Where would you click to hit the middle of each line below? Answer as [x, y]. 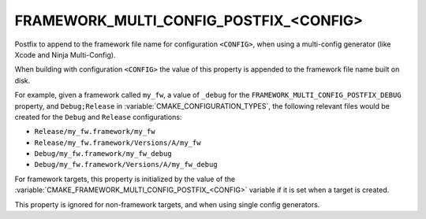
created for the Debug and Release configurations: [98, 117]
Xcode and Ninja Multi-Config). [65, 54]
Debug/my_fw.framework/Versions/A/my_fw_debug [126, 165]
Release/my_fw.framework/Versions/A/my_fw [118, 143]
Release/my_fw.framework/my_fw [95, 132]
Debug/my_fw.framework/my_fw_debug [103, 154]
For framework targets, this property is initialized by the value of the [125, 179]
